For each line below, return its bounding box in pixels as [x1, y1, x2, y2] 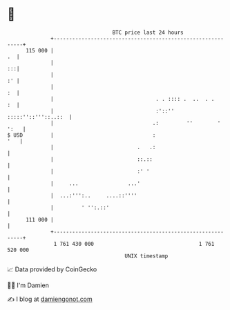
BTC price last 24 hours [112, 29, 184, 36]
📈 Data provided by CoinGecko [7, 265, 97, 273]
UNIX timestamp [124, 252, 169, 260]
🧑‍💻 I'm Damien [7, 281, 50, 289]
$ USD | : [7, 131, 156, 139]
